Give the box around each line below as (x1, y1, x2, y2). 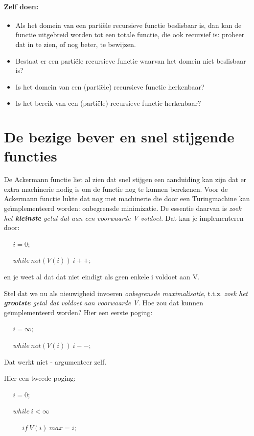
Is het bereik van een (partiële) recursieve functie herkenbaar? (15, 98, 201, 108)
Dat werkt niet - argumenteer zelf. (4, 356, 107, 367)
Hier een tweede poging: (4, 373, 76, 383)
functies (4, 146, 57, 166)
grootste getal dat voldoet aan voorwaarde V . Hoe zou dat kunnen (4, 298, 204, 308)
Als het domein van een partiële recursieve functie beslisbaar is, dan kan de (15, 20, 242, 30)
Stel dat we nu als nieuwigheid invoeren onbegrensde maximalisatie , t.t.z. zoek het (4, 288, 248, 298)
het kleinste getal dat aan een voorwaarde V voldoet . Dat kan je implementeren (4, 212, 244, 223)
